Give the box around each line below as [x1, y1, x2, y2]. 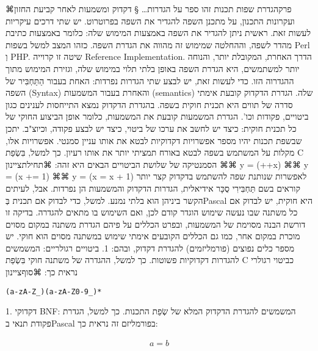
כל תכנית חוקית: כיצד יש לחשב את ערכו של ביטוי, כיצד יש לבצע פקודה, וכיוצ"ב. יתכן [5, 121, 297, 134]
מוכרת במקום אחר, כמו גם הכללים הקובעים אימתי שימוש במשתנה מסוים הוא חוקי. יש [5, 230, 300, 242]
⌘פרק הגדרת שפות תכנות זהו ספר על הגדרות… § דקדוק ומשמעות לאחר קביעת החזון [5, 2, 292, 15]
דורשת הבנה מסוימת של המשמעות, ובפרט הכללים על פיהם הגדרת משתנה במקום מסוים [5, 217, 306, 230]
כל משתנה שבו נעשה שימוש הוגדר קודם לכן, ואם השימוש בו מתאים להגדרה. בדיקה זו [5, 206, 298, 219]
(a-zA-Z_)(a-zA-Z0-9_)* [5, 287, 102, 296]
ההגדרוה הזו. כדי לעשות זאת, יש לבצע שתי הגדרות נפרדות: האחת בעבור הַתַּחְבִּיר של [5, 74, 294, 87]
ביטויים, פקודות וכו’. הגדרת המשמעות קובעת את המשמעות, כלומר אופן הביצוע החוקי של [5, 110, 309, 123]
